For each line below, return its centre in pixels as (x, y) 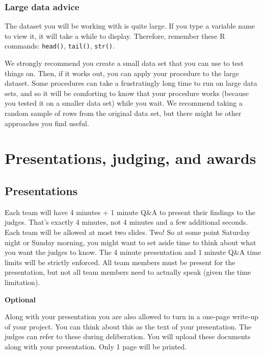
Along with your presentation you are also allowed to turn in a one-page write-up (132, 316)
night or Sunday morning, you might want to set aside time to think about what (130, 242)
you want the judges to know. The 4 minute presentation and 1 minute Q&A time (133, 252)
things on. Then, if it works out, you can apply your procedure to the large (122, 73)
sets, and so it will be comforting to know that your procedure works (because (127, 93)
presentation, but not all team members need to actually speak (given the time (128, 272)
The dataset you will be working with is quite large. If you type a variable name (130, 26)
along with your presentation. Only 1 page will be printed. (96, 346)
